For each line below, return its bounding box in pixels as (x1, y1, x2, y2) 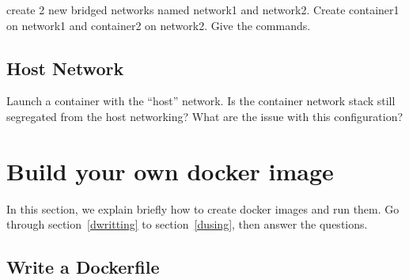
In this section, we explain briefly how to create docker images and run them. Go (6, 200, 400, 217)
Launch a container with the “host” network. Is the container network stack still (6, 93, 396, 109)
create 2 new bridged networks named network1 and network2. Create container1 (6, 2, 400, 17)
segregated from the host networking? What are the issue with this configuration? (6, 108, 403, 124)
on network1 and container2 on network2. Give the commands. (6, 17, 311, 33)
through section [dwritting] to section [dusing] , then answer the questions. (6, 216, 368, 233)
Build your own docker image (6, 154, 334, 187)
